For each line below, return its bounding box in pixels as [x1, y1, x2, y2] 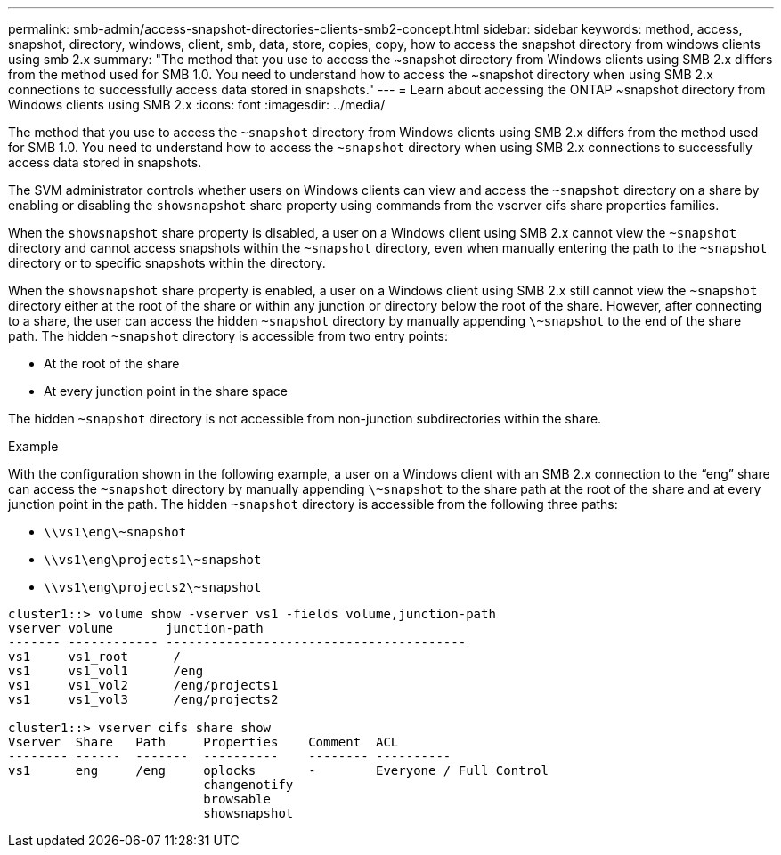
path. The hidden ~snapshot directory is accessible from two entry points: [8, 328, 449, 343]
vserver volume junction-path [8, 621, 264, 635]
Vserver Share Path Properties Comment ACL [8, 735, 399, 749]
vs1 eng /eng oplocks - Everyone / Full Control [8, 763, 549, 778]
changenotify [203, 778, 294, 792]
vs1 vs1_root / [8, 649, 181, 664]
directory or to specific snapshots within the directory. [8, 255, 326, 270]
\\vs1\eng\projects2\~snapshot [44, 580, 262, 594]
